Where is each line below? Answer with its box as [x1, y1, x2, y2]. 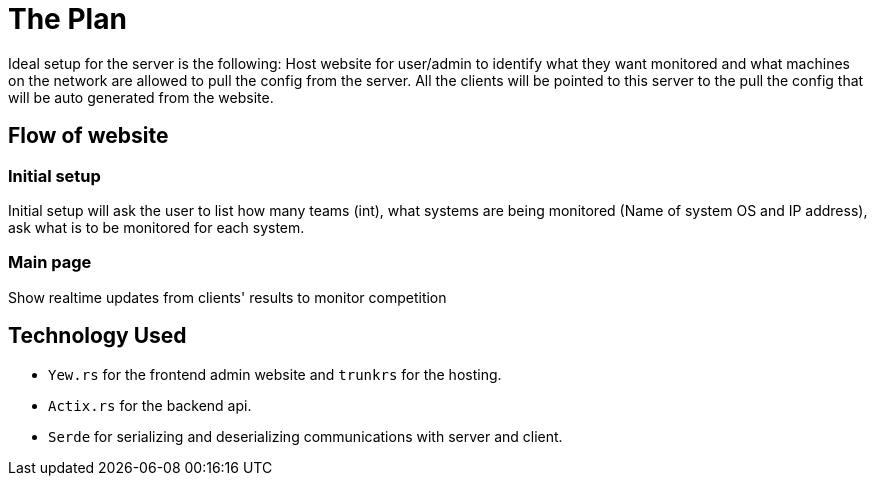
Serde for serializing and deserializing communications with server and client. [48, 427, 563, 445]
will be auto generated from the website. [8, 88, 274, 106]
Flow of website [8, 123, 169, 149]
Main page [8, 252, 92, 273]
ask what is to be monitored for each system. [8, 218, 305, 236]
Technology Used [8, 323, 187, 349]
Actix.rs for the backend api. [48, 396, 252, 414]
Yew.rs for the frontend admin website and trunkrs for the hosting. [48, 365, 502, 383]
